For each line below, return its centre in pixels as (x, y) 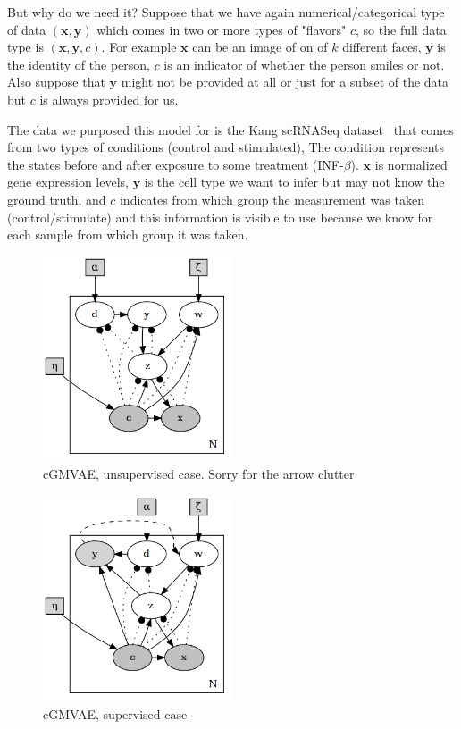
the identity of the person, (79, 64)
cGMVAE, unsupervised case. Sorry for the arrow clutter (199, 474)
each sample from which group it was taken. (128, 235)
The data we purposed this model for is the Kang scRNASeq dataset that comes (230, 129)
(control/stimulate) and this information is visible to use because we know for (220, 217)
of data (27, 29)
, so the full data (401, 29)
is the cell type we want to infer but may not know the (294, 182)
